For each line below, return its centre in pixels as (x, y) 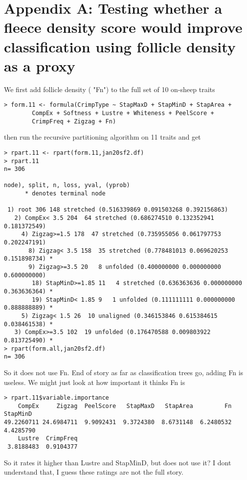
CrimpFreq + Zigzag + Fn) (74, 121)
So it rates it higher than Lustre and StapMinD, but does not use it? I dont (118, 462)
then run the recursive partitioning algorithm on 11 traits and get (102, 137)
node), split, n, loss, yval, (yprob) (67, 185)
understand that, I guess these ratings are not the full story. (94, 472)
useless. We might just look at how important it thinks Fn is (95, 382)
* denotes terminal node (65, 194)
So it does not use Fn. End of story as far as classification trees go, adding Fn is (124, 372)
